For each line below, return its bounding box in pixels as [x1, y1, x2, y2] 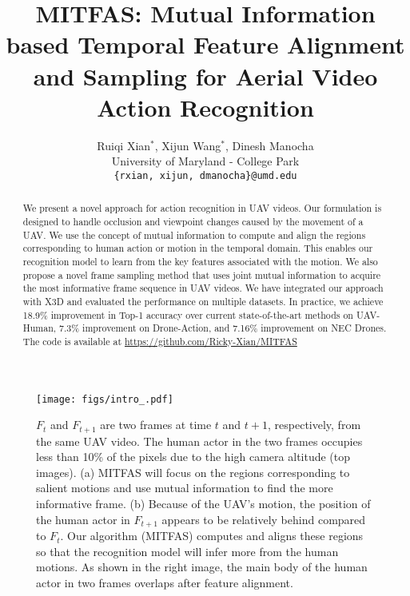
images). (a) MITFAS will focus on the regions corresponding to [36, 463, 350, 480]
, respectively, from [268, 416, 361, 433]
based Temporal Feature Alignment [6, 28, 405, 61]
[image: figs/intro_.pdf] [36, 393, 173, 405]
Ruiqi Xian [97, 137, 151, 153]
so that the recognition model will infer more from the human [36, 542, 339, 559]
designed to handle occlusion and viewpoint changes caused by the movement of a [22, 214, 364, 228]
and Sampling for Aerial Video [33, 59, 378, 92]
